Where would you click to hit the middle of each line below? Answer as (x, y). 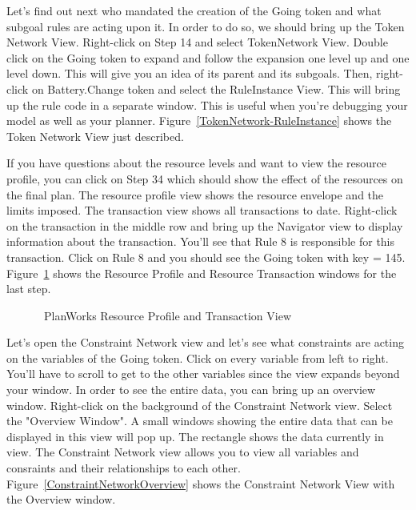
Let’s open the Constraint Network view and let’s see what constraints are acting (205, 342)
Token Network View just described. (95, 136)
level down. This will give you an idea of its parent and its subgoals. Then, (190, 73)
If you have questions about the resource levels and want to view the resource (196, 163)
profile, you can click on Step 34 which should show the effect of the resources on (205, 178)
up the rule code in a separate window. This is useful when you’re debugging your (207, 104)
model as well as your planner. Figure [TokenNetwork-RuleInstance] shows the (199, 120)
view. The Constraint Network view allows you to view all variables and (183, 452)
